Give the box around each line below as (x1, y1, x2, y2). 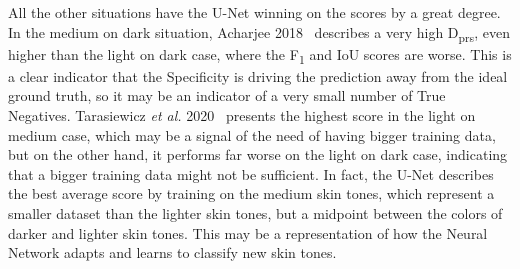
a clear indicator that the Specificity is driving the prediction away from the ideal (8, 65, 508, 86)
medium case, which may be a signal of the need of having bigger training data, (8, 124, 496, 145)
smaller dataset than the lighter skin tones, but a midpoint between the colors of (8, 203, 503, 223)
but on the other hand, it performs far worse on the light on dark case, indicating (8, 144, 508, 165)
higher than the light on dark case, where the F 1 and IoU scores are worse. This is (8, 43, 512, 67)
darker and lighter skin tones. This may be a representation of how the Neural (8, 222, 488, 243)
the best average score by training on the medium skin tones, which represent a (8, 183, 495, 204)
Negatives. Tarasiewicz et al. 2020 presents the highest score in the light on (8, 105, 476, 126)
